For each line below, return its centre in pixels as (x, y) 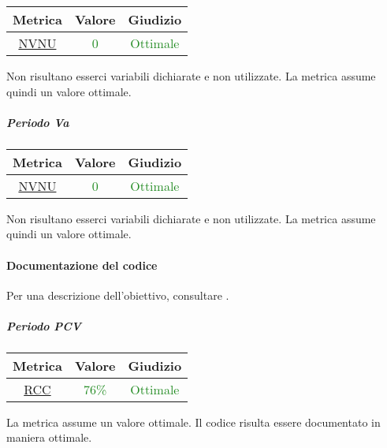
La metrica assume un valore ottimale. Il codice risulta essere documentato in (193, 422)
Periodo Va (38, 122)
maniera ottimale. (49, 437)
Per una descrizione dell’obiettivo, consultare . (118, 295)
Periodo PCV (44, 325)
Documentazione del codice (82, 265)
